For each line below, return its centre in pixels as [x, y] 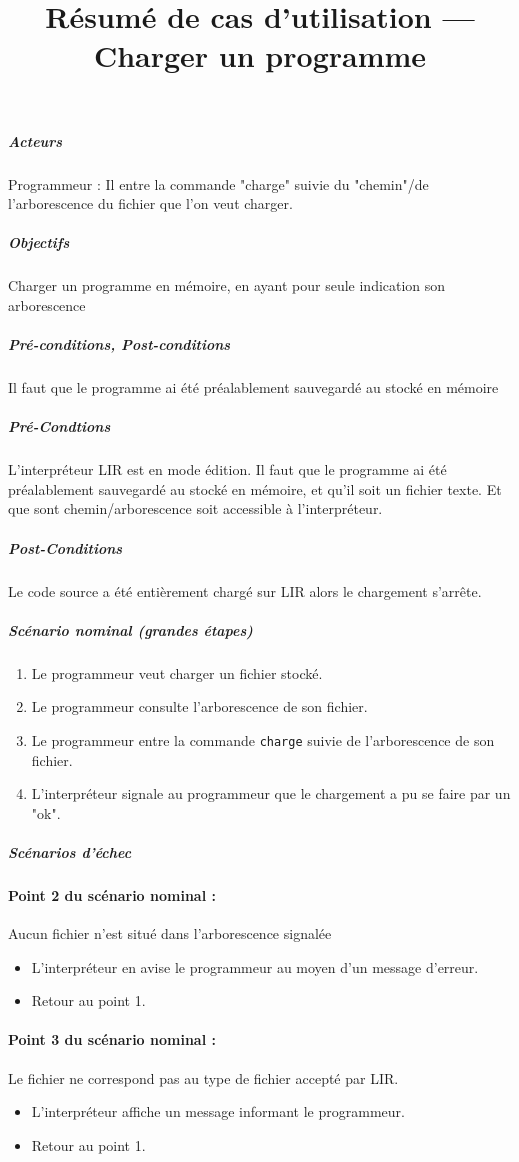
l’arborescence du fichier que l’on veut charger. [150, 203]
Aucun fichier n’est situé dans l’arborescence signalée [170, 933]
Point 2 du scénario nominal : [112, 894]
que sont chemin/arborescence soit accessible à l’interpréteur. [195, 508]
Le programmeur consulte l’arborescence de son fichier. [199, 706]
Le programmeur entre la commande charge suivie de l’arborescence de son [263, 739]
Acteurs [35, 140]
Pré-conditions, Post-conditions [119, 344]
